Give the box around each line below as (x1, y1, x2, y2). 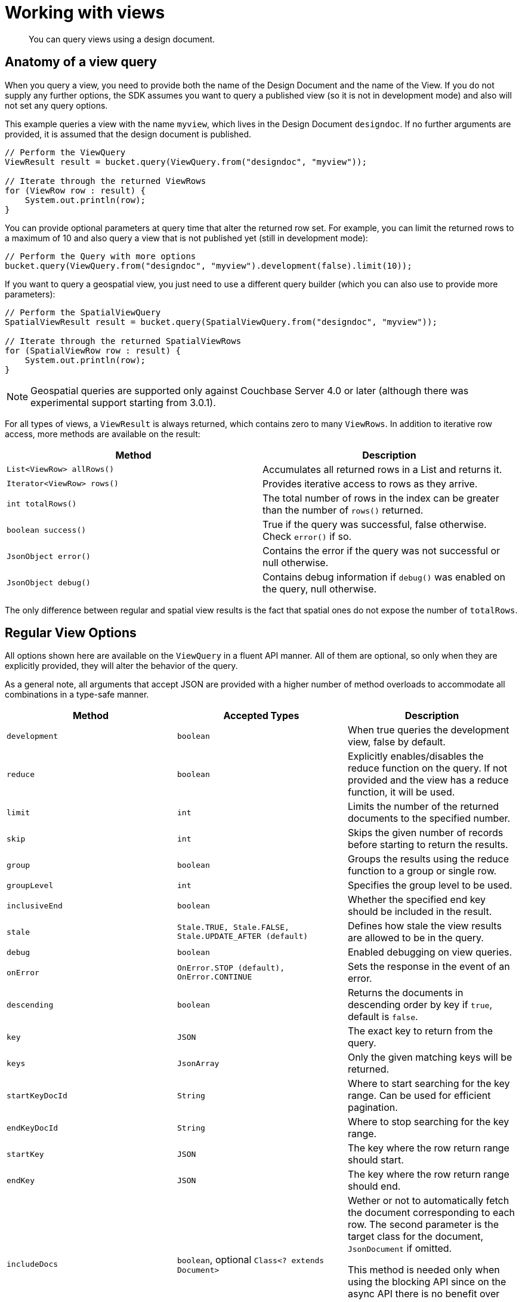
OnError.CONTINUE (177, 972, 252, 982)
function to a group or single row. (347, 865, 497, 877)
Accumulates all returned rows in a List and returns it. (262, 463, 502, 475)
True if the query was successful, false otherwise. (262, 518, 487, 530)
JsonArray (177, 1058, 220, 1068)
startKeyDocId (7, 1091, 67, 1100)
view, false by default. (347, 736, 446, 748)
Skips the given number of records (347, 827, 504, 839)
